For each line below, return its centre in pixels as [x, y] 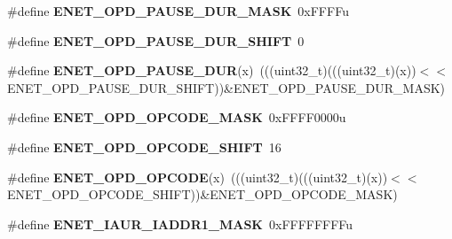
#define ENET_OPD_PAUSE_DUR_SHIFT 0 [156, 40]
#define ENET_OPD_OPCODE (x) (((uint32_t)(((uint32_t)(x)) [198, 177]
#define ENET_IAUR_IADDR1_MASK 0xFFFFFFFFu [180, 224]
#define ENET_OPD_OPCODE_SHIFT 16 [144, 146]
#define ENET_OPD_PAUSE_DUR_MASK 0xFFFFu [178, 11]
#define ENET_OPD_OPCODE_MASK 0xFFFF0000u [177, 117]
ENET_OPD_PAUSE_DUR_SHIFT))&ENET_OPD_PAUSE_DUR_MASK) [226, 87]
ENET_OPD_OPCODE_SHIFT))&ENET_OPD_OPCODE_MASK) [202, 194]
